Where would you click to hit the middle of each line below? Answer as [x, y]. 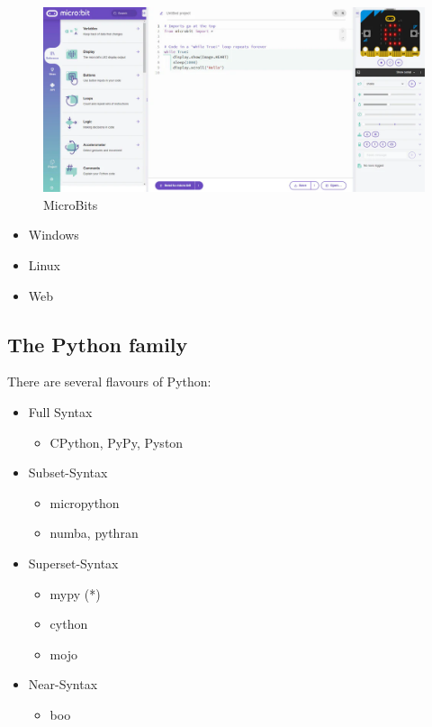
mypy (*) [75, 593]
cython [69, 624]
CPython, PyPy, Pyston [117, 442]
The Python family [98, 344]
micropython [85, 502]
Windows [54, 235]
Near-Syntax [63, 684]
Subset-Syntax [68, 473]
